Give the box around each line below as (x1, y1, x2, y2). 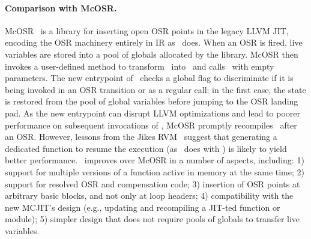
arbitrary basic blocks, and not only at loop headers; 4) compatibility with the (5, 189, 294, 202)
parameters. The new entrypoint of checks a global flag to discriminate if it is (5, 71, 294, 84)
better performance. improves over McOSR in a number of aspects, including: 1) (5, 154, 304, 166)
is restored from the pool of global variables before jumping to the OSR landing (5, 95, 298, 107)
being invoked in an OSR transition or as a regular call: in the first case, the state (5, 83, 306, 95)
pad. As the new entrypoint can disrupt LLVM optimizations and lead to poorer (5, 106, 300, 119)
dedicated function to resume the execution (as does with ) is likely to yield (5, 142, 287, 154)
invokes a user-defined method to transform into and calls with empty (5, 59, 274, 72)
